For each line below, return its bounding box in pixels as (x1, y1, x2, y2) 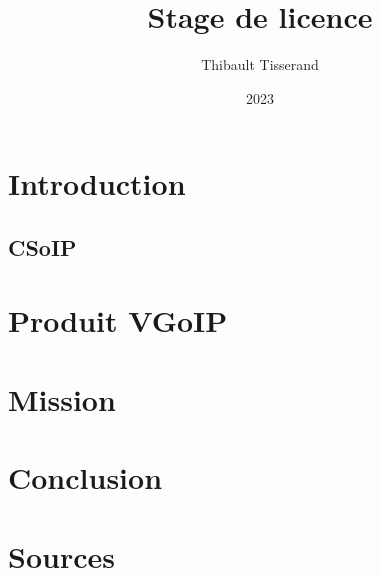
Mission (8, 378, 116, 419)
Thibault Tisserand (201, 54, 319, 75)
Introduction (8, 163, 186, 204)
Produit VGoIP (8, 300, 228, 341)
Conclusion (8, 457, 163, 498)
